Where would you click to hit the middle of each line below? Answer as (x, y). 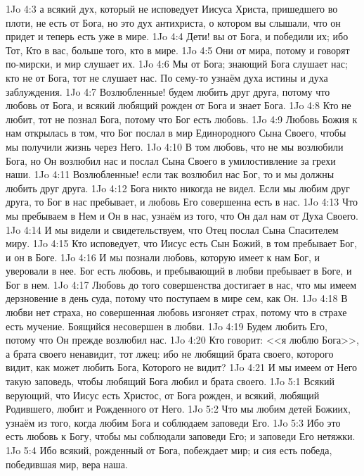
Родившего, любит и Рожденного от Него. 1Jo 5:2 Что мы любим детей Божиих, (178, 409)
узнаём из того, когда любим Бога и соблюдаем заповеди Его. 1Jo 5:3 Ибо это (173, 422)
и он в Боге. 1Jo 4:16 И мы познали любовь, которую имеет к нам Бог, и (163, 257)
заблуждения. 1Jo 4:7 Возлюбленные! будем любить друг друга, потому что (168, 91)
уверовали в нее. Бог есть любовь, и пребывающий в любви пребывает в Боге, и (179, 271)
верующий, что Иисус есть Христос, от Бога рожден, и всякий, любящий (163, 395)
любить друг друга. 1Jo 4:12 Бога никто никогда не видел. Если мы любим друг (178, 188)
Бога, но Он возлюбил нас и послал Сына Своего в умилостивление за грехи (171, 160)
